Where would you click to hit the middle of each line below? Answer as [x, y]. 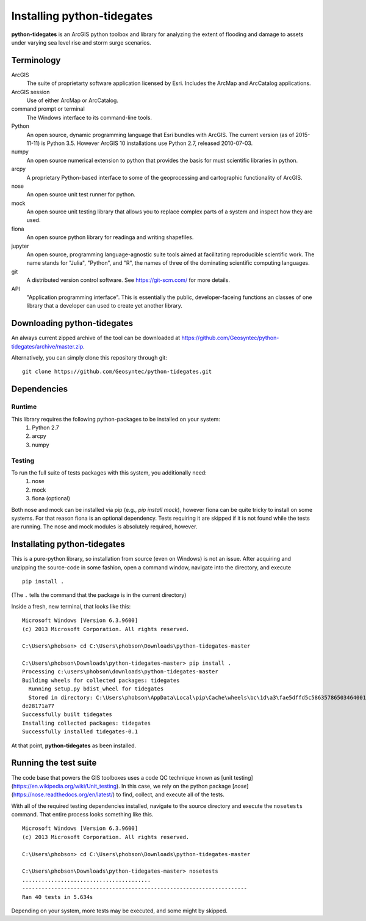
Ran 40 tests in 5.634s [58, 897]
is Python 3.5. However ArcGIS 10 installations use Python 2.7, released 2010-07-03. [147, 143]
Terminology [36, 60]
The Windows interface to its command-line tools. [89, 117]
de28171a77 [38, 706]
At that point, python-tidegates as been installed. [74, 745]
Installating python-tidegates [68, 544]
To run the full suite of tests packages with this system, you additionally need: [109, 472]
